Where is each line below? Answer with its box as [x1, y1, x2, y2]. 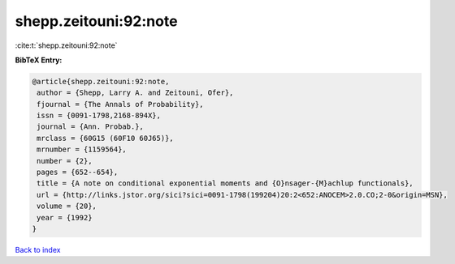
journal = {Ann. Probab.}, [37, 122, 144, 131]
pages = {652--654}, [37, 168, 119, 177]
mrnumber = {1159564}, [37, 145, 128, 154]
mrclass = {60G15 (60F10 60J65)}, [37, 134, 174, 143]
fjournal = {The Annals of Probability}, [37, 100, 204, 109]
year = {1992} [37, 213, 93, 222]
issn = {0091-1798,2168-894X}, [37, 111, 162, 121]
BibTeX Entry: [15, 55, 63, 65]
